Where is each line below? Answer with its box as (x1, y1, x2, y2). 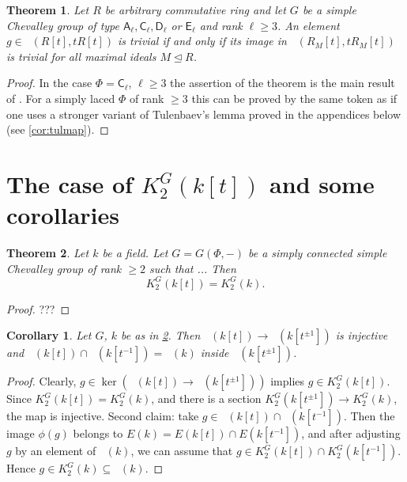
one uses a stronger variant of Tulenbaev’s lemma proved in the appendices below (6, 105, 401, 122)
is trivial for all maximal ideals (6, 47, 156, 64)
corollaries (6, 199, 119, 231)
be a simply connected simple (247, 245, 387, 261)
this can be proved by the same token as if (191, 89, 398, 106)
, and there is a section (151, 390, 262, 407)
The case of (6, 167, 133, 199)
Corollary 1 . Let (6, 327, 92, 343)
